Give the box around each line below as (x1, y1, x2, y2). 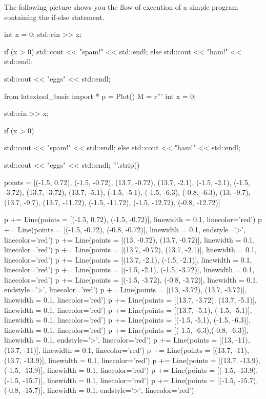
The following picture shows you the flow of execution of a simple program (4, 2, 238, 12)
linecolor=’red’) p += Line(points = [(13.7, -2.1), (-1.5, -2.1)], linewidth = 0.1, (4, 254, 252, 265)
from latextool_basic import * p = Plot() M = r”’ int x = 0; (4, 90, 196, 101)
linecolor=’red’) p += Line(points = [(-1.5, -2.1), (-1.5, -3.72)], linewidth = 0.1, (4, 264, 255, 275)
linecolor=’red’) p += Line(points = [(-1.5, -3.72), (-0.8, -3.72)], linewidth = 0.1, (4, 274, 258, 285)
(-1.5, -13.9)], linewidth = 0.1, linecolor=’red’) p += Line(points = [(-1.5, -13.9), (4, 365, 258, 375)
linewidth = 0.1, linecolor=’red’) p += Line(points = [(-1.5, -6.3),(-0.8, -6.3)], (4, 324, 249, 335)
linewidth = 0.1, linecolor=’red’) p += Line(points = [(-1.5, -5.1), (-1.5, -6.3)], (4, 314, 251, 325)
